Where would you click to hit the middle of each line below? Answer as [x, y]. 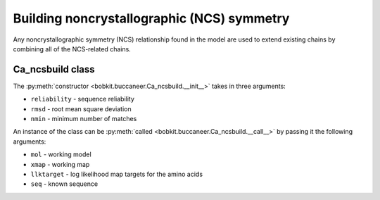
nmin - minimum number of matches [84, 119]
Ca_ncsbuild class [54, 69]
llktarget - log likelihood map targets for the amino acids [117, 174]
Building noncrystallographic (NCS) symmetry [151, 18]
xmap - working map [60, 164]
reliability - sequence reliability [83, 99]
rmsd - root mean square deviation [81, 108]
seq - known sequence [64, 184]
